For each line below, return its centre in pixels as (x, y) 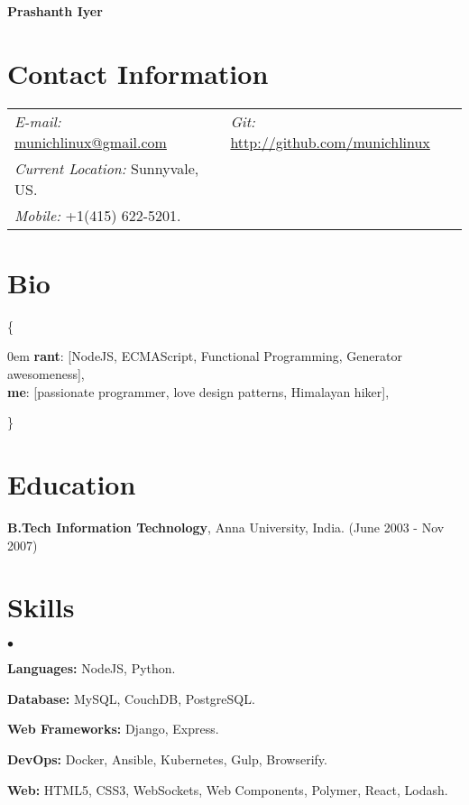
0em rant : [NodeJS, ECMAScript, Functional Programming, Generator (205, 356)
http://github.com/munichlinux (330, 142)
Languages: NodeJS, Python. (92, 668)
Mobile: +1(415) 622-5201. (98, 215)
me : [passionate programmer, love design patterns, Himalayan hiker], (198, 391)
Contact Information (138, 73)
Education (72, 484)
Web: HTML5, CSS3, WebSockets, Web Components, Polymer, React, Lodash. (228, 789)
